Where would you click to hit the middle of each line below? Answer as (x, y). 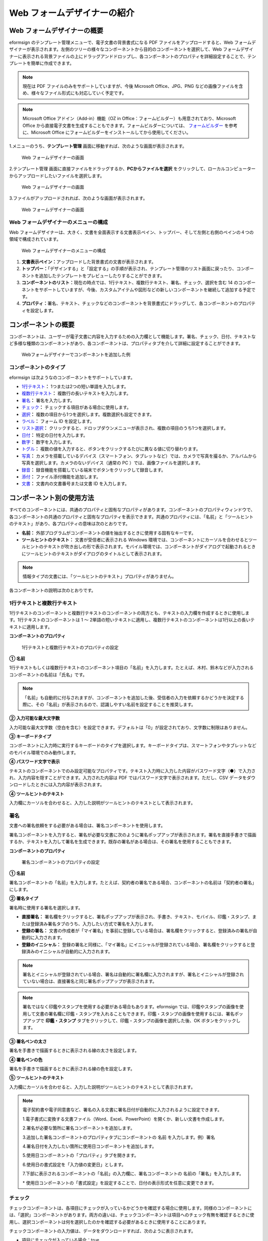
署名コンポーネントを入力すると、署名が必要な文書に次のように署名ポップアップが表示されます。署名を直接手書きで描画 (133, 834)
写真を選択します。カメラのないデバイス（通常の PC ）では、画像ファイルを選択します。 (112, 463)
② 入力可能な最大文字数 (34, 718)
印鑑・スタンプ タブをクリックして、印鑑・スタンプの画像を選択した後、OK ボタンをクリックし (143, 1021)
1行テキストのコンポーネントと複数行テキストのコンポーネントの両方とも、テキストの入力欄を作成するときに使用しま (130, 613)
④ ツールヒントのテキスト (37, 794)
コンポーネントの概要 (42, 324)
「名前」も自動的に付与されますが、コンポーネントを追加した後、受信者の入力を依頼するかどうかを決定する (133, 697)
